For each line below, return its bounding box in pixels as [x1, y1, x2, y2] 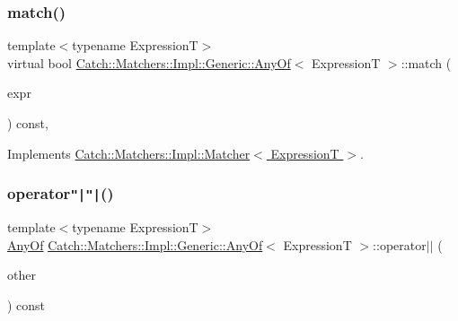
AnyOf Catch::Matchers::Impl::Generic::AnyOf [7, 235, 263, 254]
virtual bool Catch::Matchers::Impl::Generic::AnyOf [7, 53, 291, 72]
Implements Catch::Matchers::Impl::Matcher [7, 143, 251, 162]
